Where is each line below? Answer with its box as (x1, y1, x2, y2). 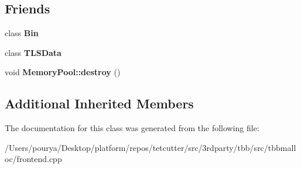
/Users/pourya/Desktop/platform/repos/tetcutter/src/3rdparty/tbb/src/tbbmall (5, 141, 296, 153)
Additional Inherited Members (5, 94, 194, 112)
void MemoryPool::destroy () (5, 66, 121, 78)
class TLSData (5, 46, 61, 58)
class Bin (5, 27, 39, 39)
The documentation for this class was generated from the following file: (5, 122, 259, 134)
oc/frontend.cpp (5, 153, 62, 165)
